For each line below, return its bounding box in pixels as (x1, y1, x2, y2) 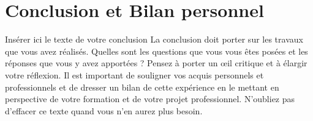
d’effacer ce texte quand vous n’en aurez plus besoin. (5, 104, 203, 117)
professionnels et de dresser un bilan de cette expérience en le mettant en (5, 80, 279, 93)
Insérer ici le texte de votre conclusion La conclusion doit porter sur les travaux (5, 33, 303, 46)
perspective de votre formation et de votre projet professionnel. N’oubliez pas (5, 92, 295, 105)
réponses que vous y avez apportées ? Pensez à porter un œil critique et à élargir (5, 57, 307, 69)
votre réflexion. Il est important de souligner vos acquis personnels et (5, 68, 264, 81)
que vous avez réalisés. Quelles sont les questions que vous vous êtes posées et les (5, 44, 308, 57)
